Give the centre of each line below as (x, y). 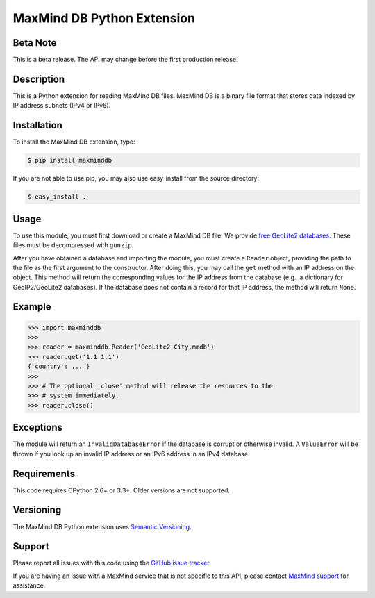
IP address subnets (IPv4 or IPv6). (62, 106)
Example (32, 307)
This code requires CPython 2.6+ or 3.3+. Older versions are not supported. (122, 490)
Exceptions (37, 427)
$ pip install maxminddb (70, 160)
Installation (37, 125)
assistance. (29, 585)
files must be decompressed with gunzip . (73, 245)
